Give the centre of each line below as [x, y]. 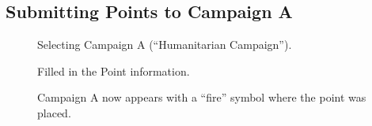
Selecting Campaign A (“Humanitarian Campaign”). [165, 44]
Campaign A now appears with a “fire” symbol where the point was [202, 97]
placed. [54, 112]
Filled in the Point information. [114, 70]
